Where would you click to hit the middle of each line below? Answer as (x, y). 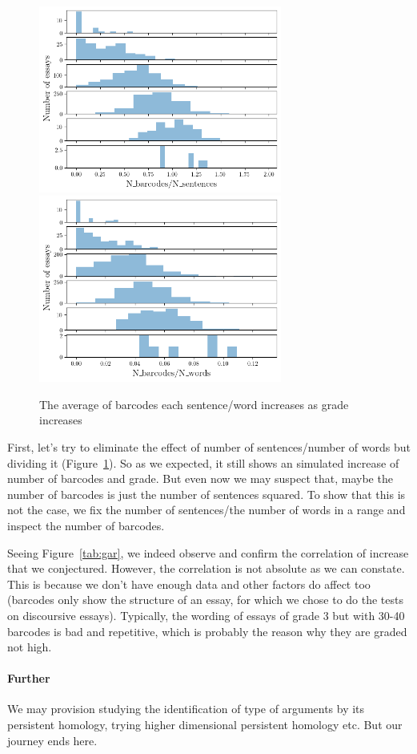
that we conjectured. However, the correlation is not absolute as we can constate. (206, 568)
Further (29, 678)
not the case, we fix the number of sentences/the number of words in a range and (206, 510)
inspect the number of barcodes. (86, 525)
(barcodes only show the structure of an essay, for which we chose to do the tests (205, 600)
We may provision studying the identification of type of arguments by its (186, 709)
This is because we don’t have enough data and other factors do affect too (189, 584)
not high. (30, 647)
